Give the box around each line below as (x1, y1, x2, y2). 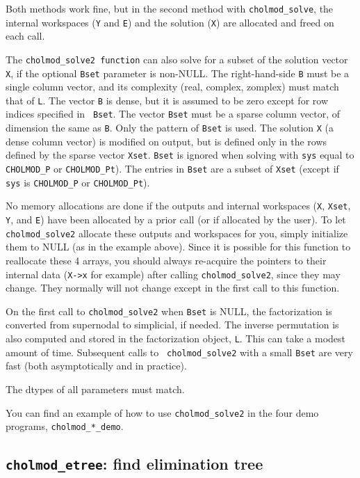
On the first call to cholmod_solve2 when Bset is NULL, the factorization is (6, 303, 332, 318)
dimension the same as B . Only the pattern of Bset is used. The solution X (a (6, 120, 334, 135)
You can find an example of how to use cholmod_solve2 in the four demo (6, 405, 319, 420)
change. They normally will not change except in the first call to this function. (6, 280, 340, 295)
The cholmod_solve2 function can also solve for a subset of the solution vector (6, 51, 348, 66)
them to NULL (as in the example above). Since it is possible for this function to (6, 239, 351, 254)
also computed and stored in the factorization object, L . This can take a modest (6, 331, 345, 345)
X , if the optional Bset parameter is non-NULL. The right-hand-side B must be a (6, 65, 350, 80)
